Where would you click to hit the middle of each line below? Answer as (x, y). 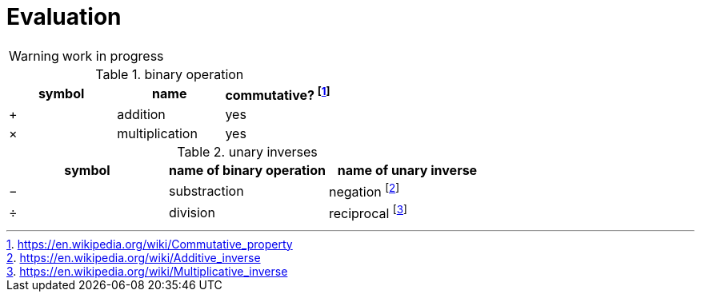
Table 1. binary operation (170, 74)
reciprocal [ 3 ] (368, 213)
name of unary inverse (407, 171)
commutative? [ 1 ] (278, 94)
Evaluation (64, 17)
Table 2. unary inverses (247, 152)
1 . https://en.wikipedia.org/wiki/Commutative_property (150, 244)
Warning (34, 56)
